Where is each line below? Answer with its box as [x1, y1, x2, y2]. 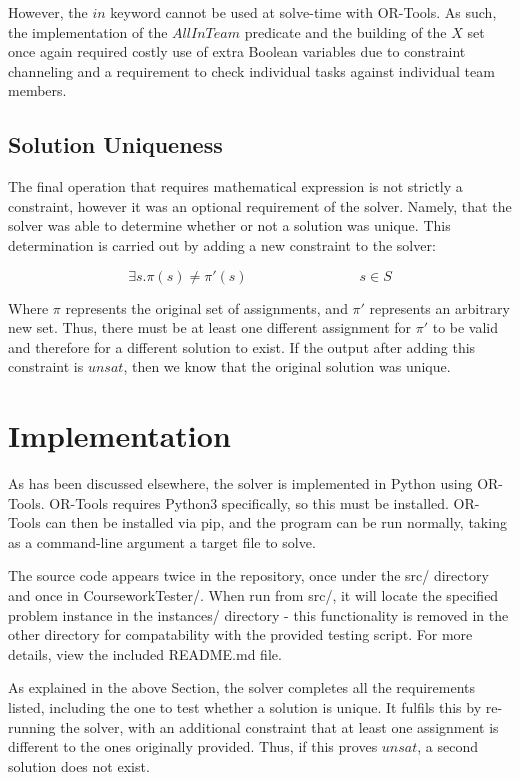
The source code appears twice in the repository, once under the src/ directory [8, 565, 489, 586]
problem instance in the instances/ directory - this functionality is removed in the [8, 604, 509, 625]
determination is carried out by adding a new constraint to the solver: [8, 234, 436, 255]
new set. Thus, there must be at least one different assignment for [8, 317, 412, 338]
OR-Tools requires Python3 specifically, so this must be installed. [49, 492, 449, 513]
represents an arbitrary [369, 297, 510, 318]
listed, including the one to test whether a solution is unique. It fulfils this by [8, 696, 482, 717]
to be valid [432, 317, 499, 338]
